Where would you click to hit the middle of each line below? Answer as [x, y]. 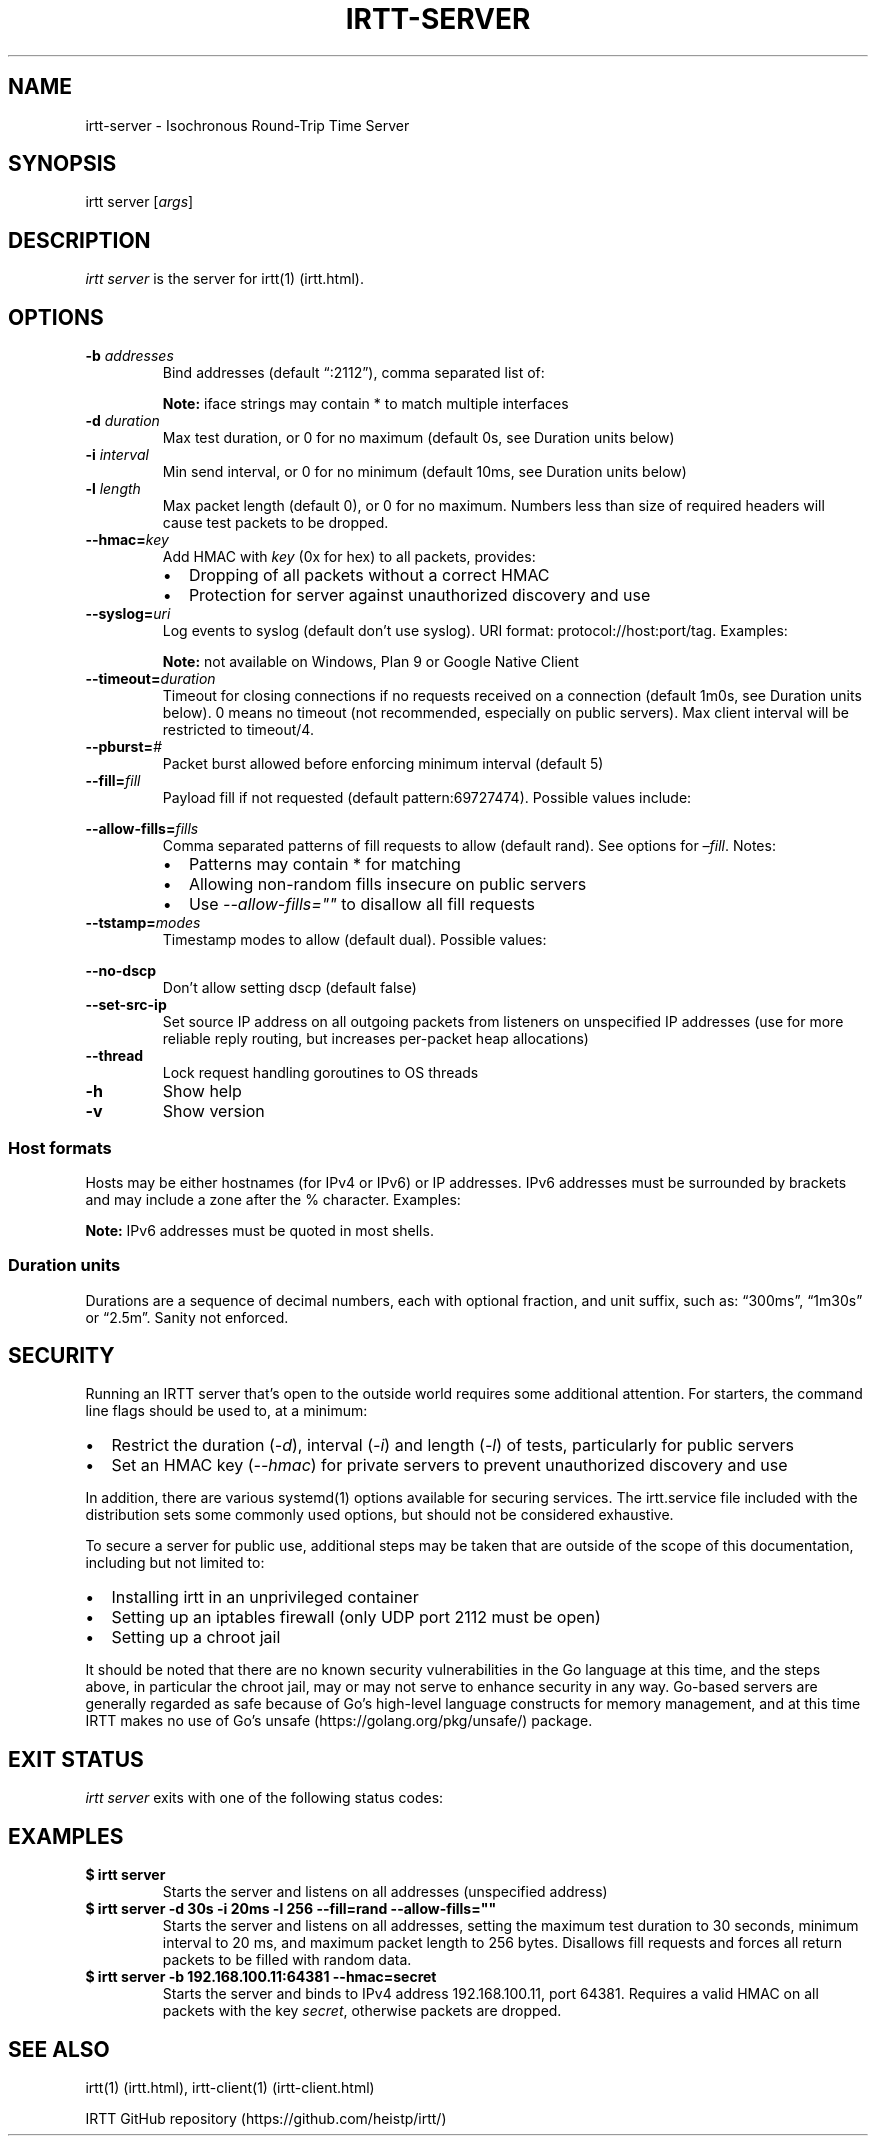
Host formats [60, 1147]
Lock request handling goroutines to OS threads [320, 1073]
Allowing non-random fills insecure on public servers [387, 884]
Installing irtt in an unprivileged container [265, 1597]
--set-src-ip [126, 1005]
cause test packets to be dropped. [275, 523]
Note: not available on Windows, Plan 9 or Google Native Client [370, 662]
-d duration [122, 421]
